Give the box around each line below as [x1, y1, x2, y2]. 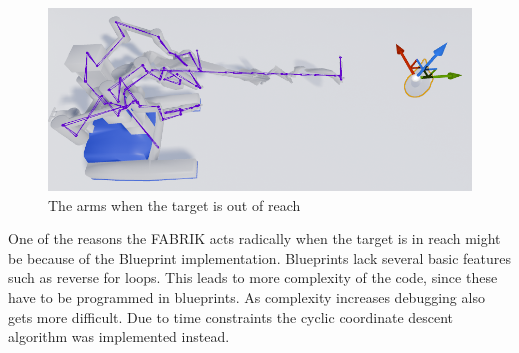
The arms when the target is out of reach [48, 194, 301, 215]
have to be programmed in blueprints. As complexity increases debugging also [8, 287, 485, 307]
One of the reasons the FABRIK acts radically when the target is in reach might [8, 228, 501, 249]
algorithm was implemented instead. [8, 326, 230, 347]
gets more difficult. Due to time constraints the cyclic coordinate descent [8, 306, 454, 327]
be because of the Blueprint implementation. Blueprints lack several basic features [8, 247, 511, 268]
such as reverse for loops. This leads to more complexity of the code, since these [8, 267, 498, 288]
